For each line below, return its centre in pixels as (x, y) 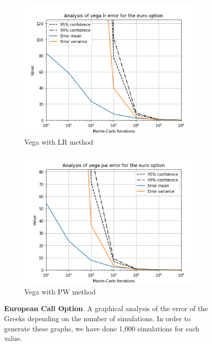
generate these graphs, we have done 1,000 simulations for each (102, 328)
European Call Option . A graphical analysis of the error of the (106, 308)
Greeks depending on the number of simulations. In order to (97, 318)
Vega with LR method (59, 141)
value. (13, 338)
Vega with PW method (60, 291)
